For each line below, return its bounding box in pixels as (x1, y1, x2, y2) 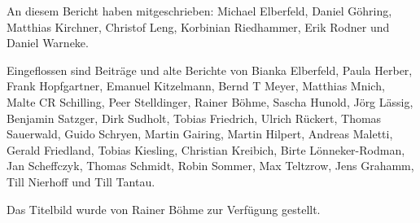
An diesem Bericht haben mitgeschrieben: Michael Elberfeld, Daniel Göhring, (7, 2, 392, 19)
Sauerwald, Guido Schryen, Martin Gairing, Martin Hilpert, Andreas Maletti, (7, 125, 393, 142)
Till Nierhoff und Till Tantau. (7, 173, 155, 190)
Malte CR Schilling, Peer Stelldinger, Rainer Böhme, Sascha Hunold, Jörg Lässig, (7, 93, 413, 110)
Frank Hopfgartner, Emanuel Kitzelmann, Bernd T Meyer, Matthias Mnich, (7, 77, 385, 94)
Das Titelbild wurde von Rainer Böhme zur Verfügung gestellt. (7, 200, 321, 217)
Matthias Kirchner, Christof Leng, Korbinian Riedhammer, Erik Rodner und (7, 18, 390, 35)
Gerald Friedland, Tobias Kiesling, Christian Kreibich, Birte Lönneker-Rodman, (7, 141, 405, 158)
